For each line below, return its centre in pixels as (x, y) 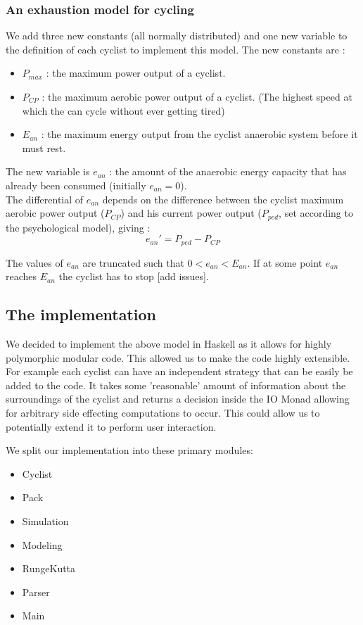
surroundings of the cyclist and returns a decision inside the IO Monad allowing (178, 399)
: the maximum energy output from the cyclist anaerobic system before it (199, 134)
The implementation (81, 314)
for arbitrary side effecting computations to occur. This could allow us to (163, 413)
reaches (21, 276)
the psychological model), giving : (78, 227)
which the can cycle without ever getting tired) (123, 110)
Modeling (42, 544)
